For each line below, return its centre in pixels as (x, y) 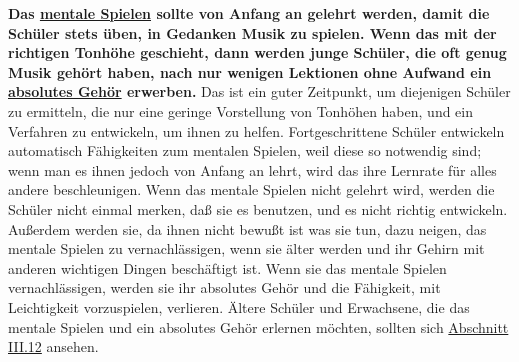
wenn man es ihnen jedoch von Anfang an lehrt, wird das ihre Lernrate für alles (252, 169)
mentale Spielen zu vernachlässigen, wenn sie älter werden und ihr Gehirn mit (246, 248)
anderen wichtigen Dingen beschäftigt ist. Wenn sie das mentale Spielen (227, 267)
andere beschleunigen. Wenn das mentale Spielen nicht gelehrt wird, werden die (251, 189)
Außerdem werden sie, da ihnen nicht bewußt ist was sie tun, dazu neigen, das (247, 228)
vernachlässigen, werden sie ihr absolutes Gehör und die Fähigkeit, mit (224, 287)
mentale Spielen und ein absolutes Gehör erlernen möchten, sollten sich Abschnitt (258, 326)
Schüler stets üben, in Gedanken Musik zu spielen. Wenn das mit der (252, 32)
